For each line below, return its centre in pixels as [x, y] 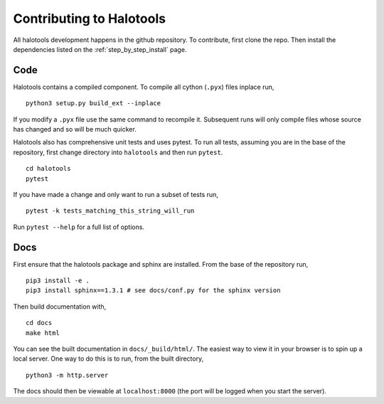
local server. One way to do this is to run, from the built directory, [108, 358]
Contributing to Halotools [90, 18]
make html [43, 333]
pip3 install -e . [58, 281]
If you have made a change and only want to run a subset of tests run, [116, 194]
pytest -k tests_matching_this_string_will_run [110, 211]
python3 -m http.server [67, 375]
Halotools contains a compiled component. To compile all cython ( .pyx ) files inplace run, [144, 87]
